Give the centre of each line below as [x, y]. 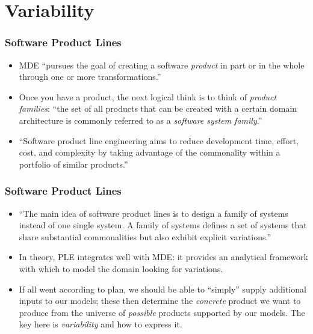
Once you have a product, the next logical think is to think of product [148, 96]
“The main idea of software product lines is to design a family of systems [153, 213]
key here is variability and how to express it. [101, 324]
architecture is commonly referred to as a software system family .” [141, 120]
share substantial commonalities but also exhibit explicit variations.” [145, 236]
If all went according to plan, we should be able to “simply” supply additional [163, 289]
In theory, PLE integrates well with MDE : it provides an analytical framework [163, 257]
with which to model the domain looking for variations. [121, 268]
